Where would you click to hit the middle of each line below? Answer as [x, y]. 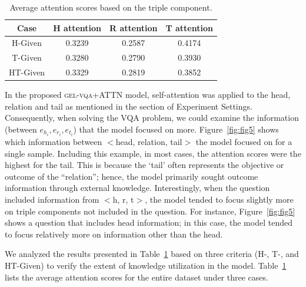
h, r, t [123, 199]
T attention [189, 27]
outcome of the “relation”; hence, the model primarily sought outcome [132, 176]
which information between [54, 142]
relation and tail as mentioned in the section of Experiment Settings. [129, 106]
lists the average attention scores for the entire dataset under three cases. [137, 277]
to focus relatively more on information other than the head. [114, 234]
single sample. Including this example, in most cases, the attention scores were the [153, 153]
